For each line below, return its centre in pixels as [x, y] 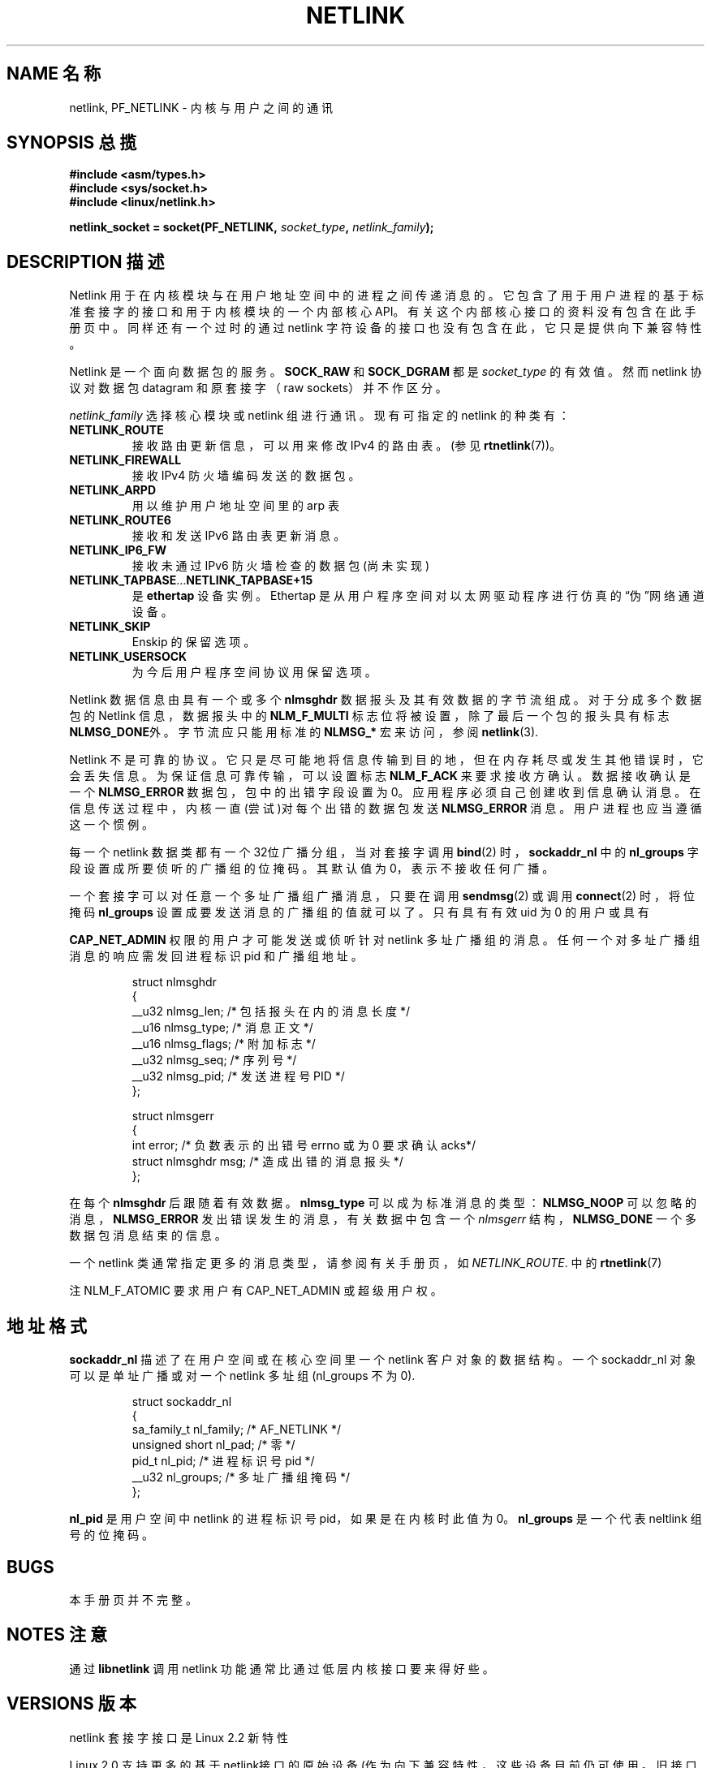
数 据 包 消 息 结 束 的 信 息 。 [148, 1235]
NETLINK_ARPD [112, 490]
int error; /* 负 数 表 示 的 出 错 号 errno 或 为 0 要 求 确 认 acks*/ [304, 1145]
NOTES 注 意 [57, 1635]
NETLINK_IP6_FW [118, 550]
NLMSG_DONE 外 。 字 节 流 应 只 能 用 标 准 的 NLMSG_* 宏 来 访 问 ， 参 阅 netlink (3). [304, 732]
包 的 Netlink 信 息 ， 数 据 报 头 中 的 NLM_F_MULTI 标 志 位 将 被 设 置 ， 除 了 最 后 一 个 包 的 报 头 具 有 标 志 [369, 716]
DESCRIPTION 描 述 [86, 261]
